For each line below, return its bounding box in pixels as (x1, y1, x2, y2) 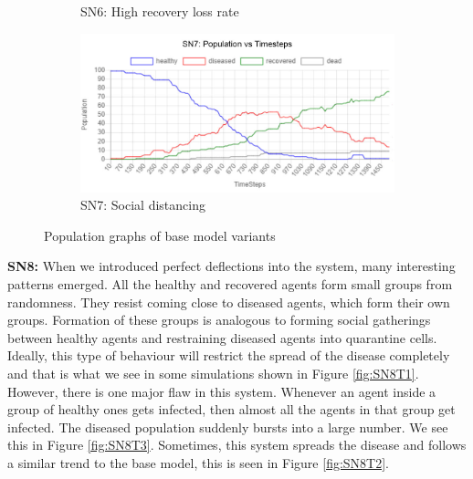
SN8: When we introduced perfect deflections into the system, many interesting (7, 256, 456, 276)
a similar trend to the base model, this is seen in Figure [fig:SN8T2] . (7, 453, 389, 472)
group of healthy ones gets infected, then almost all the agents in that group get (7, 400, 456, 419)
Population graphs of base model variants (44, 225, 276, 245)
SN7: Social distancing (80, 195, 205, 214)
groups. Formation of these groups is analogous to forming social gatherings (7, 310, 431, 329)
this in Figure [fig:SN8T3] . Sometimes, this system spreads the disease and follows (7, 435, 467, 454)
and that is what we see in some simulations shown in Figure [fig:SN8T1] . (7, 364, 419, 382)
